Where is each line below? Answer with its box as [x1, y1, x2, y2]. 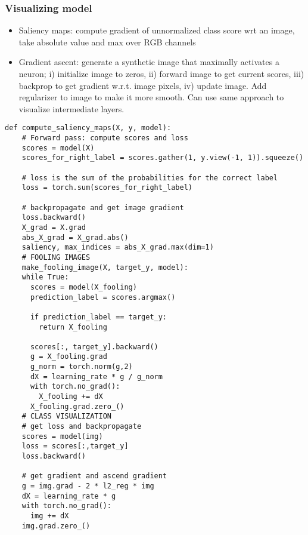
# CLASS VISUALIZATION [21, 412, 111, 421]
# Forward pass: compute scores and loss [21, 134, 188, 143]
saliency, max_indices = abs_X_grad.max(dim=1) [21, 243, 214, 252]
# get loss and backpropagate [21, 422, 142, 431]
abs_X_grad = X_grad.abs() [21, 233, 129, 242]
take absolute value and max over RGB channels [18, 35, 196, 48]
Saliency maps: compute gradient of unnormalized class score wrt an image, [18, 24, 295, 36]
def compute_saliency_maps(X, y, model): [5, 124, 172, 133]
